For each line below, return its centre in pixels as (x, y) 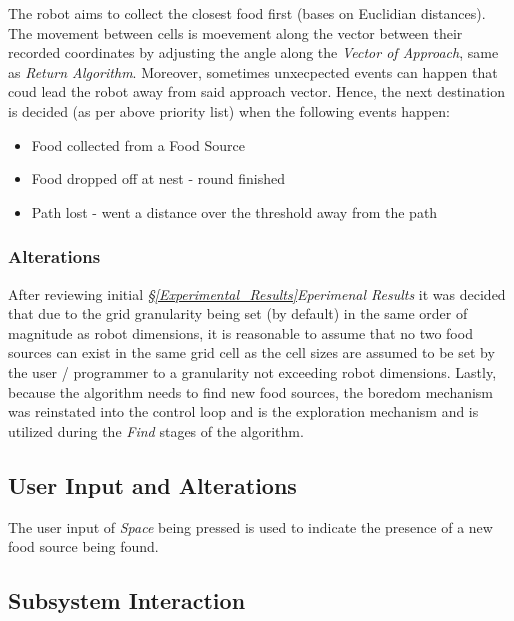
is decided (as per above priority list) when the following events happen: (229, 110)
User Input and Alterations (152, 484)
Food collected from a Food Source (138, 144)
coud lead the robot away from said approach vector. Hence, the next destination (256, 91)
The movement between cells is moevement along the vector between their (235, 32)
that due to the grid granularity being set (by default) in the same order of (238, 313)
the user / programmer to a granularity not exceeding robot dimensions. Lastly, (252, 371)
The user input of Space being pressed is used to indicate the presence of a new (250, 526)
